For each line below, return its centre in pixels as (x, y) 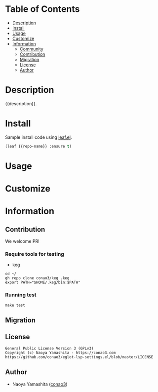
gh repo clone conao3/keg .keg (37, 278)
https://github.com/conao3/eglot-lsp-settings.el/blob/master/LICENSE (79, 357)
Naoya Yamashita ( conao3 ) (40, 384)
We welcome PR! (22, 241)
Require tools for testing (35, 254)
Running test (21, 295)
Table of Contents (42, 9)
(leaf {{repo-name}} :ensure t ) (38, 146)
